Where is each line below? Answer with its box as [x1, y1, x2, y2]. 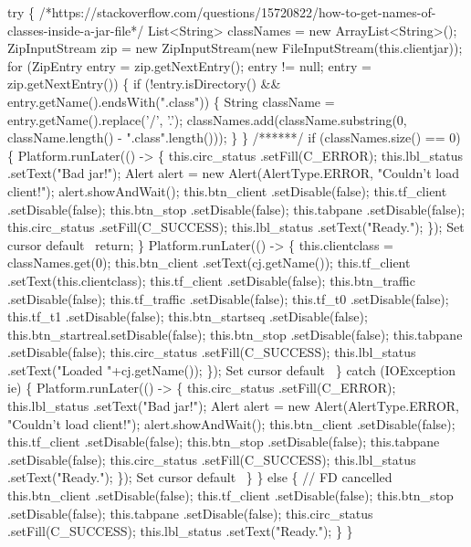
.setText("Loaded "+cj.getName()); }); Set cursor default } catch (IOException [7, 360, 455, 379]
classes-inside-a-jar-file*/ [7, 20, 144, 39]
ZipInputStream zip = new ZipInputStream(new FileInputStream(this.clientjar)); [7, 38, 463, 58]
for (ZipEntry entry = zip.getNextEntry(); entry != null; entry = [7, 56, 372, 75]
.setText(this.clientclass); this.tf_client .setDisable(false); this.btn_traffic [7, 270, 415, 289]
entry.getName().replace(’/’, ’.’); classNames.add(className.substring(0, [7, 110, 407, 129]
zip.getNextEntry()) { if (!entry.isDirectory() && [7, 74, 281, 93]
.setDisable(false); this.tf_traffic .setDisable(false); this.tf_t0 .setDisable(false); [7, 289, 449, 308]
